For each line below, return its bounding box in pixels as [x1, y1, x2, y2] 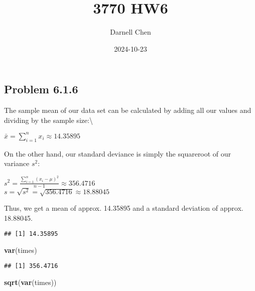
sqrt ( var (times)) [4, 277, 57, 287]
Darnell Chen [110, 27, 151, 37]
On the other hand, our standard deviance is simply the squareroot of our [4, 148, 231, 159]
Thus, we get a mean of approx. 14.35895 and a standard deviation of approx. [4, 202, 243, 213]
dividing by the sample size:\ [4, 114, 93, 125]
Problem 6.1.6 [4, 81, 78, 97]
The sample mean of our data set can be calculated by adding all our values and [4, 105, 251, 115]
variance [4, 158, 30, 169]
